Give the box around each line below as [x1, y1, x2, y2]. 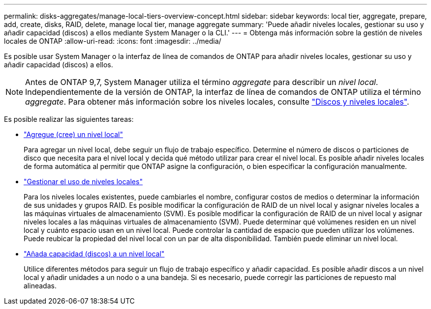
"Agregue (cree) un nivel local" [24, 130, 123, 139]
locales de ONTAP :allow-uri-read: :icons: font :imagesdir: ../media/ [4, 37, 221, 45]
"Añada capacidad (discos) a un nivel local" [24, 250, 165, 258]
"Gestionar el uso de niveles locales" [24, 177, 143, 186]
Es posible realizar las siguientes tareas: [4, 115, 134, 123]
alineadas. [24, 281, 57, 290]
